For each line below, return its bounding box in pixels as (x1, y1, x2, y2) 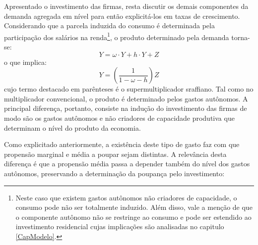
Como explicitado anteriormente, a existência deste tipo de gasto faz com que (4, 139, 240, 149)
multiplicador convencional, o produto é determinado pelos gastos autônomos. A (4, 93, 248, 103)
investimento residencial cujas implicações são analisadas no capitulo (15, 221, 224, 232)
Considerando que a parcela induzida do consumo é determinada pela (4, 20, 215, 31)
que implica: (9, 56, 47, 67)
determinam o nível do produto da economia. (4, 122, 141, 133)
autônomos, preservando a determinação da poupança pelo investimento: (4, 168, 225, 178)
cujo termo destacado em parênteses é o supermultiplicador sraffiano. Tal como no (4, 84, 254, 94)
